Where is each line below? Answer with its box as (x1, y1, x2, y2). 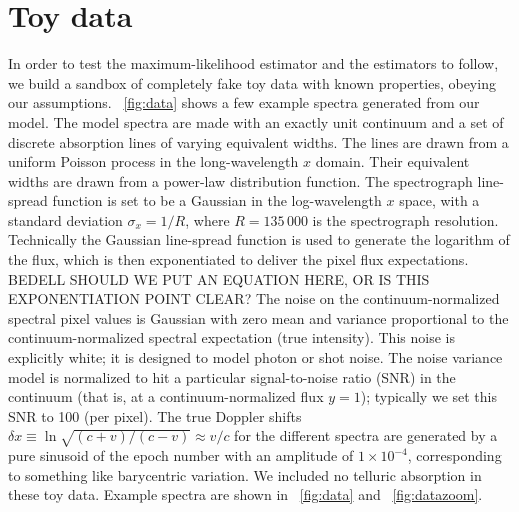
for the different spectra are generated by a (234, 425, 498, 446)
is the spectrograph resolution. (312, 209, 499, 230)
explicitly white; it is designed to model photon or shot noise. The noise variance (8, 347, 503, 368)
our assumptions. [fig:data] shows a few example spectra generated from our (8, 92, 480, 113)
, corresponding (407, 445, 502, 466)
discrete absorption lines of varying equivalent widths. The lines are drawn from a (8, 131, 509, 152)
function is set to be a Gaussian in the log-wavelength (52, 190, 382, 211)
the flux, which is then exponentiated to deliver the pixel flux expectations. (8, 249, 469, 270)
